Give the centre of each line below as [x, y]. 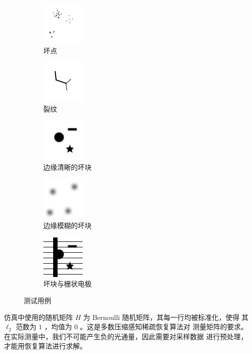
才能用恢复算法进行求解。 [45, 346]
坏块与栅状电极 [67, 284]
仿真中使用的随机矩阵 [38, 317]
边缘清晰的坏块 [67, 167]
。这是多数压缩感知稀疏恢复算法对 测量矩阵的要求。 [164, 327]
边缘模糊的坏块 [67, 225]
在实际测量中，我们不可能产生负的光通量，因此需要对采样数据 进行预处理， [126, 336]
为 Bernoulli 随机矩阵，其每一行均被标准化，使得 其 [166, 317]
